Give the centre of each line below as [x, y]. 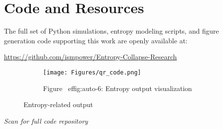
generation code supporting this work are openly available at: [96, 40]
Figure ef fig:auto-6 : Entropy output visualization [118, 88]
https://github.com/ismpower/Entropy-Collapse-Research [90, 57]
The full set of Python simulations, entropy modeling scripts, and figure [111, 31]
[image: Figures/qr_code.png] [92, 72]
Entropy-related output [58, 104]
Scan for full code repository [46, 120]
